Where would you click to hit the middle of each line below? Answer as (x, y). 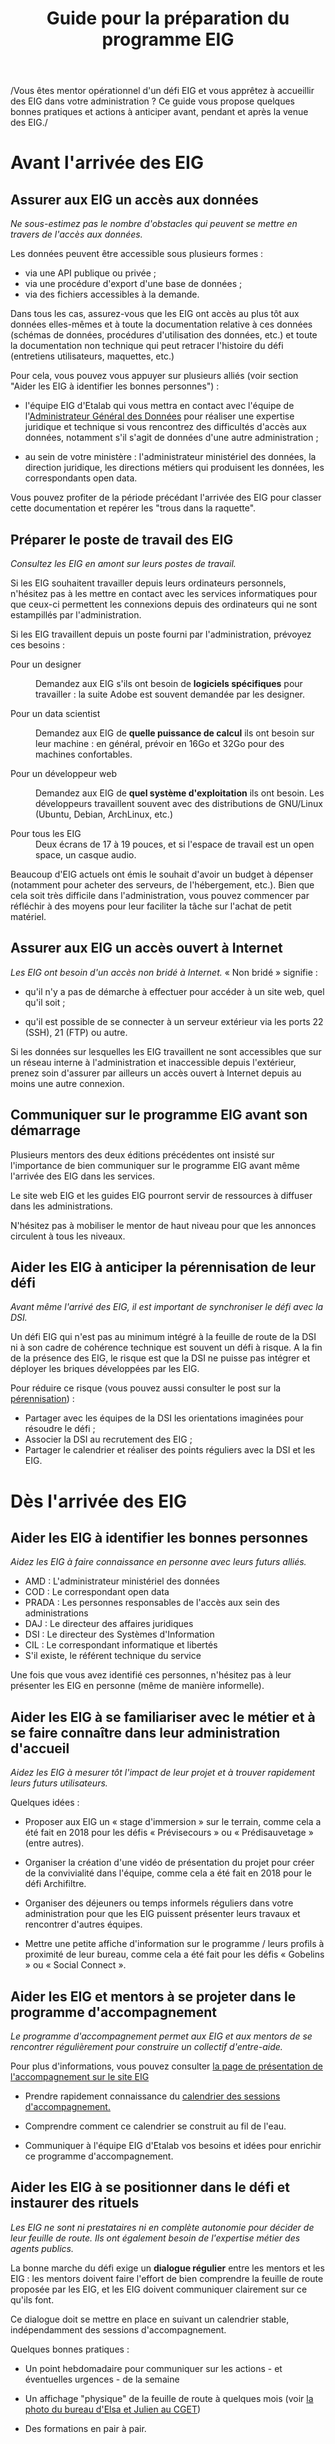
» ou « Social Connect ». (75, 1965)
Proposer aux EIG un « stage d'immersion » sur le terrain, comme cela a (173, 1822)
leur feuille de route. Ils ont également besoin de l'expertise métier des (155, 2238)
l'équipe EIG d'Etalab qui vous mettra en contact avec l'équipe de (159, 406)
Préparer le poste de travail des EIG (122, 539)
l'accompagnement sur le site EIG (80, 2077)
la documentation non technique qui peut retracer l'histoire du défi (147, 346)
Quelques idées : (45, 1803)
